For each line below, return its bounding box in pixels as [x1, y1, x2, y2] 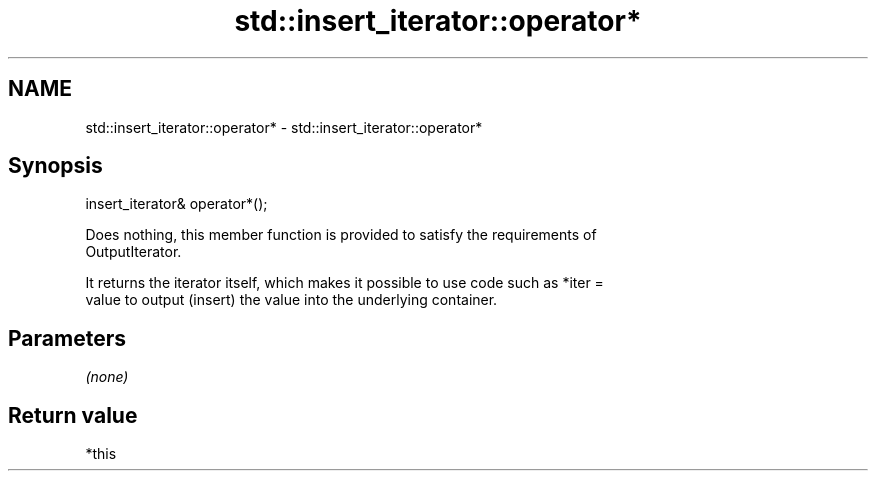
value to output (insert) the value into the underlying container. [85, 291, 498, 309]
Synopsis [8, 153, 103, 179]
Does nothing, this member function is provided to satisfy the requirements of [85, 226, 597, 244]
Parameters [8, 325, 126, 351]
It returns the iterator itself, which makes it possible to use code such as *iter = [85, 274, 604, 292]
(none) [85, 368, 129, 386]
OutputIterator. [85, 243, 182, 261]
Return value [8, 402, 138, 428]
